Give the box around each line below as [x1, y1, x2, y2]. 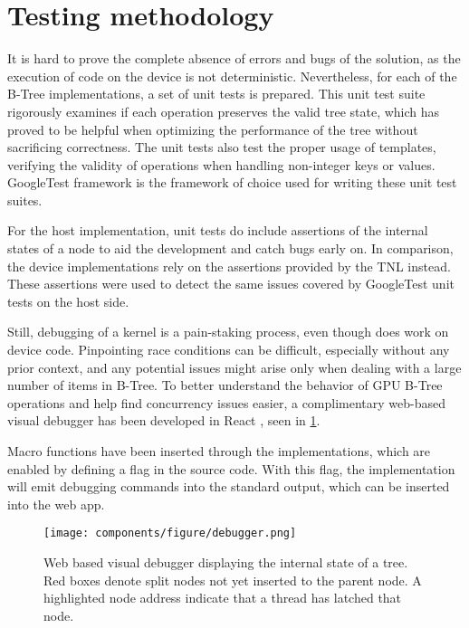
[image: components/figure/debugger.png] [43, 527, 297, 540]
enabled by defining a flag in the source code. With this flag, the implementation [7, 459, 455, 478]
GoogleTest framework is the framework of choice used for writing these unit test [7, 173, 457, 192]
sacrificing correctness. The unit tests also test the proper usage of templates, [7, 138, 436, 157]
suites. [7, 190, 43, 209]
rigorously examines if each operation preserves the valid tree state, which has [7, 101, 440, 120]
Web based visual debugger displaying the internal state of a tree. [43, 553, 408, 572]
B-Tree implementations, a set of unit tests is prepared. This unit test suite [7, 84, 426, 103]
